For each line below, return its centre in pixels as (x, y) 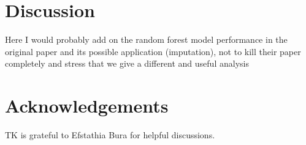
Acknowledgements (87, 106)
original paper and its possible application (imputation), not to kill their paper (153, 51)
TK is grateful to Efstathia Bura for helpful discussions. (110, 135)
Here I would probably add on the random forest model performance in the (146, 39)
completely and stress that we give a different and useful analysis (127, 63)
